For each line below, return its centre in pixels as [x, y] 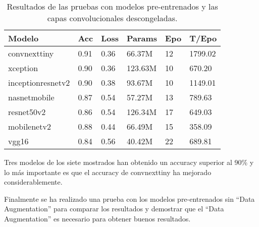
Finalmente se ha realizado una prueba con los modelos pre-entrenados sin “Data [129, 198]
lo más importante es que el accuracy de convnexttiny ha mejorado [108, 172]
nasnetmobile [31, 97]
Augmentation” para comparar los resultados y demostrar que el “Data [114, 209]
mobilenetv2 [30, 126]
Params [142, 38]
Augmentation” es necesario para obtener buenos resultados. [97, 218]
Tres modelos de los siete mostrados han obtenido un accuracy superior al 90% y [129, 162]
